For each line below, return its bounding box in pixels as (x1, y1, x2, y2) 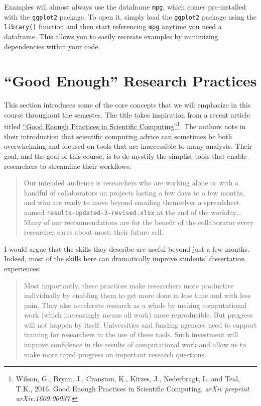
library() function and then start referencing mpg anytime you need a (4, 21, 222, 32)
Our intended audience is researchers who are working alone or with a (24, 177, 239, 188)
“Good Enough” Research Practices (4, 70, 257, 91)
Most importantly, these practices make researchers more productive (24, 280, 234, 290)
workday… (211, 207, 241, 217)
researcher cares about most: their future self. (24, 227, 164, 237)
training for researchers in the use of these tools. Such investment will (24, 329, 238, 340)
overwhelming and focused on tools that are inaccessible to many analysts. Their (4, 141, 252, 151)
